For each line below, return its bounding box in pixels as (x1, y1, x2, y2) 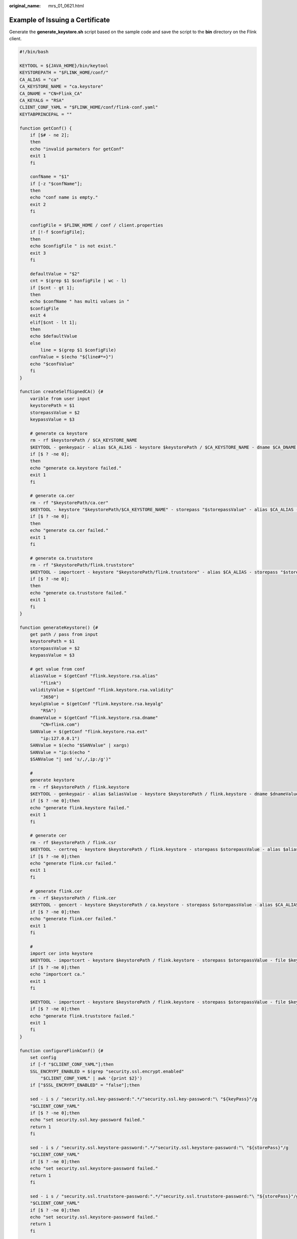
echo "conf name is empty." (30, 195, 99, 200)
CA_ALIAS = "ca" (19, 77, 59, 82)
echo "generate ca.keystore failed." (30, 465, 122, 471)
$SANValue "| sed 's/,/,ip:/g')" (30, 756, 111, 762)
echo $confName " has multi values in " (30, 299, 130, 304)
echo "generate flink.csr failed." (30, 860, 116, 866)
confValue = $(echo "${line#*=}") (30, 354, 114, 360)
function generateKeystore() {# (19, 624, 99, 630)
